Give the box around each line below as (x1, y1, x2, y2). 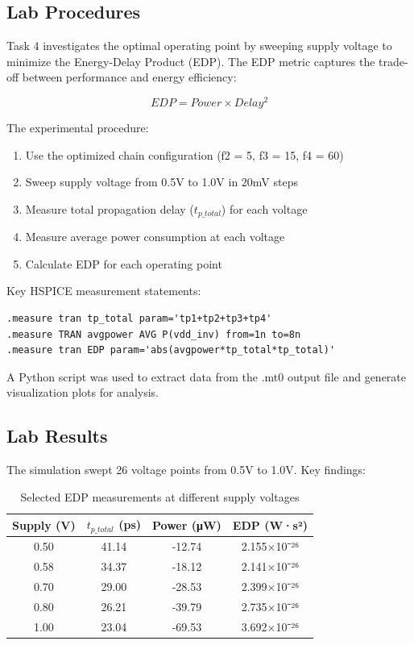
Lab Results (6, 423, 108, 448)
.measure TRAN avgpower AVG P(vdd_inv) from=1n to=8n (6, 328, 301, 340)
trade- (379, 52, 408, 69)
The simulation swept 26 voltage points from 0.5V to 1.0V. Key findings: (6, 461, 366, 478)
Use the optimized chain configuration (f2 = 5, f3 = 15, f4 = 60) (25, 146, 344, 163)
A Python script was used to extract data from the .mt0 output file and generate (6, 368, 407, 385)
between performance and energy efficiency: (22, 69, 237, 85)
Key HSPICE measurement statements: (6, 282, 201, 299)
